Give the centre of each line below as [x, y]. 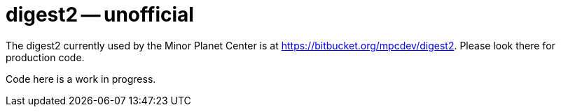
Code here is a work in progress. [81, 79]
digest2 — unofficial [100, 15]
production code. [45, 57]
